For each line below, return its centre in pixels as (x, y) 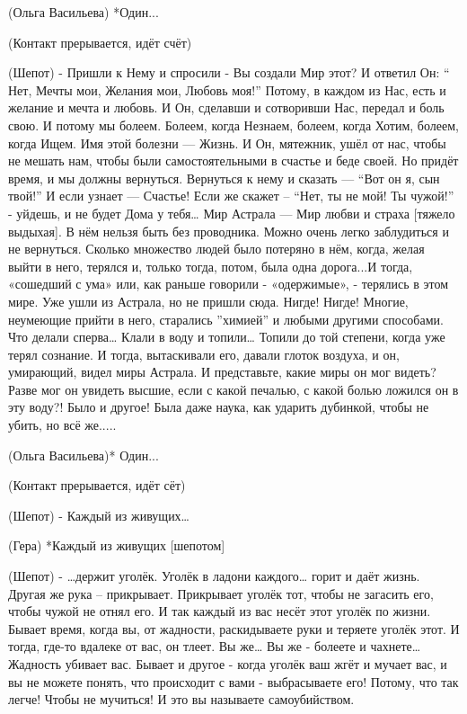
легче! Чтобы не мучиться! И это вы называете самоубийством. (181, 699)
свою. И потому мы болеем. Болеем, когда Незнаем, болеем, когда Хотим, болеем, (233, 125)
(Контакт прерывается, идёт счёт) (100, 42)
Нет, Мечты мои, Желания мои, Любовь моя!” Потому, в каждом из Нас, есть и (227, 89)
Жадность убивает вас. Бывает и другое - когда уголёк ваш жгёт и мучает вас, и (228, 664)
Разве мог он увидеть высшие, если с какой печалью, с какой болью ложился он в (233, 389)
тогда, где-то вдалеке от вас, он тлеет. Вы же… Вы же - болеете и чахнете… (215, 646)
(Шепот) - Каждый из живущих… (99, 515)
